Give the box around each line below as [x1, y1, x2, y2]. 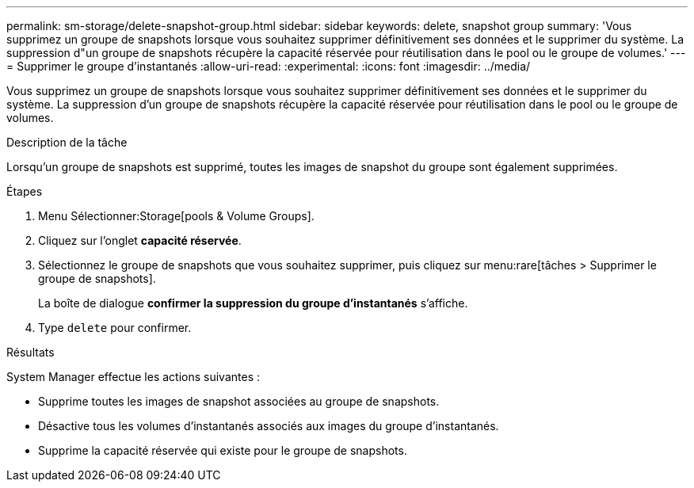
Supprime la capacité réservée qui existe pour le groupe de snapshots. [38, 444, 407, 457]
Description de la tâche [6, 135, 128, 149]
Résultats [6, 345, 55, 359]
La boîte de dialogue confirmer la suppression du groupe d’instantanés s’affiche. [38, 296, 468, 310]
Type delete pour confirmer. [38, 321, 192, 334]
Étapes [6, 185, 43, 198]
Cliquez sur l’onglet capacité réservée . [38, 234, 242, 247]
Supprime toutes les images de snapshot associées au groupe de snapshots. [38, 395, 440, 408]
